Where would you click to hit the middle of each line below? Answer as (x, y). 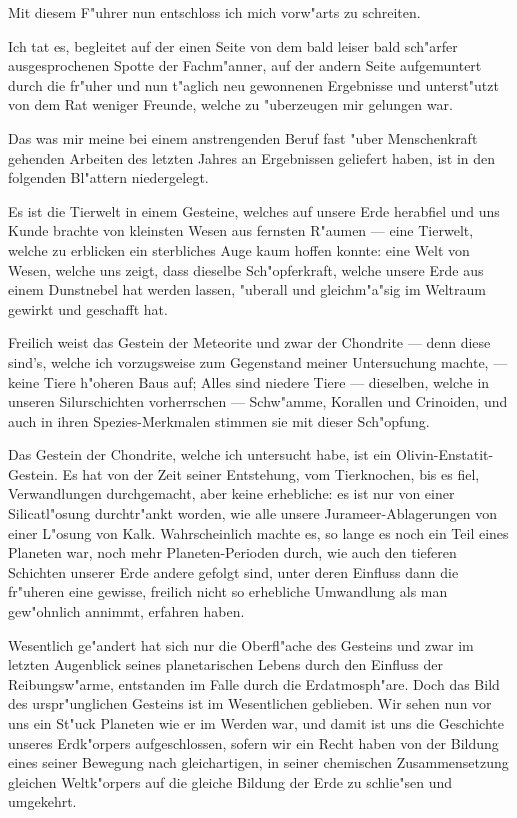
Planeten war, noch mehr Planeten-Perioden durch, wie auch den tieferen (232, 552)
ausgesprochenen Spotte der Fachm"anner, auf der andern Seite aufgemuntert (245, 65)
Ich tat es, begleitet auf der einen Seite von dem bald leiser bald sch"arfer (233, 45)
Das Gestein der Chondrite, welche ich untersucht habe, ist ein (200, 454)
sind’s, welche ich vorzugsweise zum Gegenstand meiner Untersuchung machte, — (258, 361)
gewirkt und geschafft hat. (88, 308)
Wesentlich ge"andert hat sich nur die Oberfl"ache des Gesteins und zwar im (241, 644)
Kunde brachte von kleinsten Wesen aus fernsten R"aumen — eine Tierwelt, (241, 230)
